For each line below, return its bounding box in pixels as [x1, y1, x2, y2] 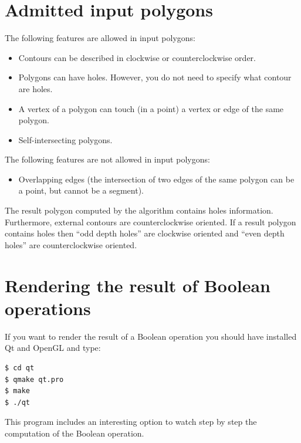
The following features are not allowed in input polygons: [5, 153, 210, 165]
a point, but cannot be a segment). [18, 184, 144, 197]
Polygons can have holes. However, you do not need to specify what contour [18, 71, 292, 83]
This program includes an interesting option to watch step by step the [5, 415, 257, 428]
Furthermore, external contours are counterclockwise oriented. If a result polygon [5, 215, 296, 228]
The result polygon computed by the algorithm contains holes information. [5, 204, 273, 217]
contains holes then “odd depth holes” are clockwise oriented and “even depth [5, 227, 285, 239]
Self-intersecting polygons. [18, 133, 113, 146]
